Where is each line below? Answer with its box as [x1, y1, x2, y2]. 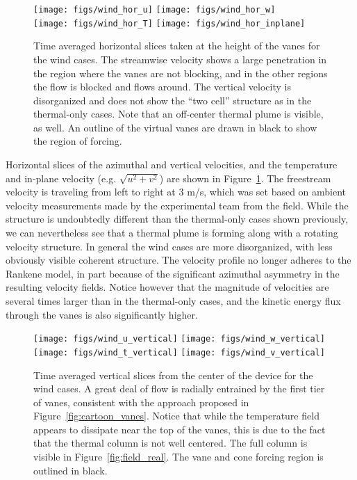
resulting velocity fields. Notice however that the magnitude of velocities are [6, 280, 329, 294]
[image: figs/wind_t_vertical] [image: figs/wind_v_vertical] [33, 347, 325, 358]
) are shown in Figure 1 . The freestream [159, 170, 331, 185]
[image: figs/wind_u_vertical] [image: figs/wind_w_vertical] [33, 334, 325, 344]
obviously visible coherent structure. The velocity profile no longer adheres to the [6, 253, 351, 267]
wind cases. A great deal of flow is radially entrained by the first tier [33, 381, 325, 396]
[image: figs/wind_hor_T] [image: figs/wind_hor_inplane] [33, 18, 306, 29]
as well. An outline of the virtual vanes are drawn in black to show [33, 120, 317, 134]
